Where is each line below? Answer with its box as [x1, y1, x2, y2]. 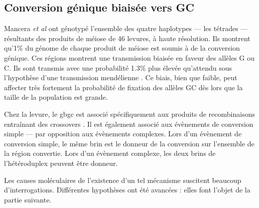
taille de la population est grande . [4, 92, 108, 102]
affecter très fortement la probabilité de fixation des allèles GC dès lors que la [4, 82, 243, 92]
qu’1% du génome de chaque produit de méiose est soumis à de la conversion [4, 43, 240, 53]
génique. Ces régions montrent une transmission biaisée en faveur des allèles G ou [4, 52, 254, 63]
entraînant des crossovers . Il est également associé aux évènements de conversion [4, 118, 253, 129]
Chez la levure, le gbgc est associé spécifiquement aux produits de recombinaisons [4, 108, 255, 119]
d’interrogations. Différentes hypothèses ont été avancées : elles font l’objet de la [4, 184, 250, 195]
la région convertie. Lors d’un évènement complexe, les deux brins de [4, 148, 216, 158]
